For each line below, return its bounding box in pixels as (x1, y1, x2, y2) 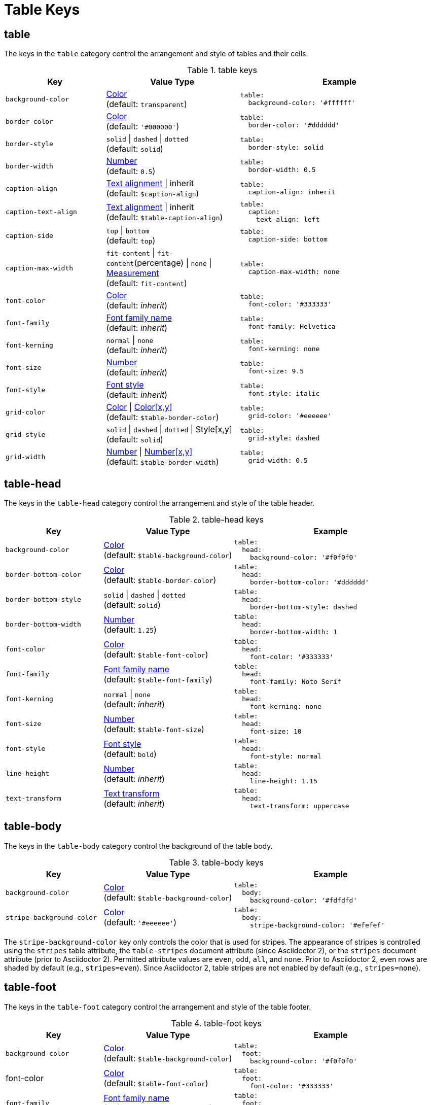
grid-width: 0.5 (248, 457, 308, 465)
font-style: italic (248, 390, 320, 398)
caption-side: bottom (248, 235, 328, 244)
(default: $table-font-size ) (103, 723, 204, 734)
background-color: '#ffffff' (248, 99, 355, 107)
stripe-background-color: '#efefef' (249, 921, 385, 929)
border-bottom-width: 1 (249, 628, 338, 636)
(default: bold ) (103, 748, 157, 759)
